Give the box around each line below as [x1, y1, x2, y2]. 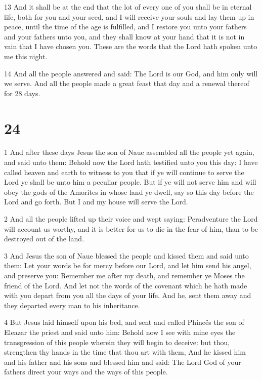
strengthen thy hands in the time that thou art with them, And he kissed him [4, 347, 246, 357]
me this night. [4, 51, 48, 61]
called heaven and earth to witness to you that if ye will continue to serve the [4, 166, 244, 177]
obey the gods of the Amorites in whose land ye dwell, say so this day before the [4, 186, 254, 197]
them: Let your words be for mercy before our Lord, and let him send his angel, [4, 260, 251, 271]
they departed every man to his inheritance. [4, 300, 140, 310]
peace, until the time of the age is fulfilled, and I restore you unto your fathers [4, 21, 247, 32]
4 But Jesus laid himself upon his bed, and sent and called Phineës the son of [4, 317, 244, 327]
